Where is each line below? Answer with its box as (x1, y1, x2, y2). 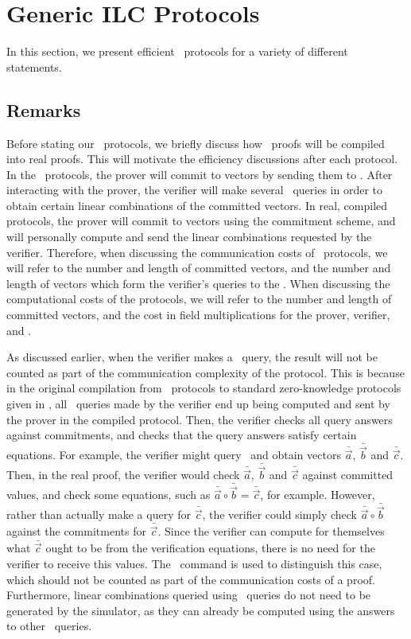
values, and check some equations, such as (6, 486, 211, 503)
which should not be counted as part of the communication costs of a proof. (6, 571, 375, 587)
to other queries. (6, 618, 92, 634)
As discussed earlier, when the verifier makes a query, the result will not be (6, 349, 378, 365)
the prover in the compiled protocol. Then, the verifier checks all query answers (6, 411, 393, 427)
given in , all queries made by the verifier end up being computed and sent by (6, 395, 390, 412)
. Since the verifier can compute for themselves (157, 523, 385, 540)
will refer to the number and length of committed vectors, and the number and (6, 259, 391, 276)
